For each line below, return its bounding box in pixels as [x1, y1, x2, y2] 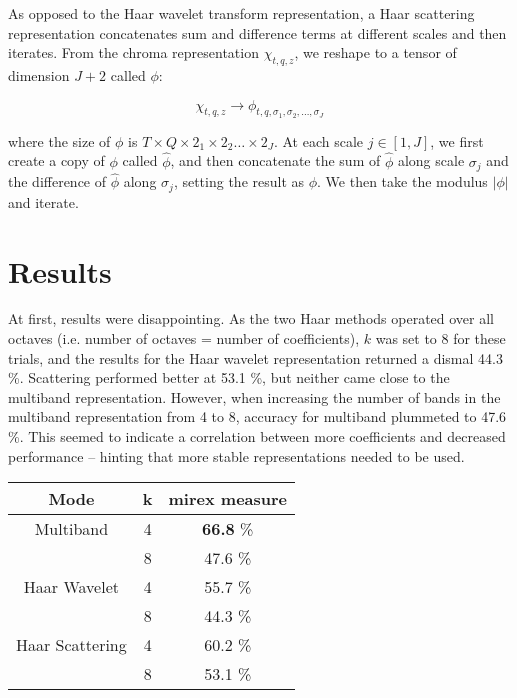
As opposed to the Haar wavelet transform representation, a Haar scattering [8, 3, 475, 23]
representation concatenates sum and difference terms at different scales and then [8, 22, 507, 43]
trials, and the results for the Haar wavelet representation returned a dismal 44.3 [8, 347, 503, 368]
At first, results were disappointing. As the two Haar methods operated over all [8, 308, 495, 329]
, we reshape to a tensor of [294, 42, 457, 63]
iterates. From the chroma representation [8, 42, 259, 63]
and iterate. [8, 191, 79, 212]
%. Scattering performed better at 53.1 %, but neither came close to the [8, 367, 450, 388]
